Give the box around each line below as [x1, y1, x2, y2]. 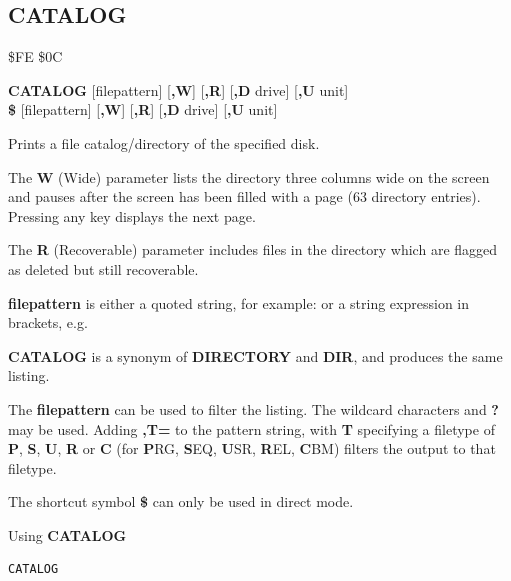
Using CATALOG [8, 524, 127, 545]
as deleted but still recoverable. [8, 258, 199, 279]
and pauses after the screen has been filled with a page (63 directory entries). [8, 186, 481, 207]
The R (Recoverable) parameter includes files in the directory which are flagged [8, 239, 498, 260]
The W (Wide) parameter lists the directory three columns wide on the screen [8, 166, 490, 187]
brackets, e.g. [8, 312, 88, 333]
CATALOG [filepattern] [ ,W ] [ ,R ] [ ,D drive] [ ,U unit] [8, 79, 349, 100]
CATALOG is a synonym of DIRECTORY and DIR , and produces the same [8, 345, 503, 366]
